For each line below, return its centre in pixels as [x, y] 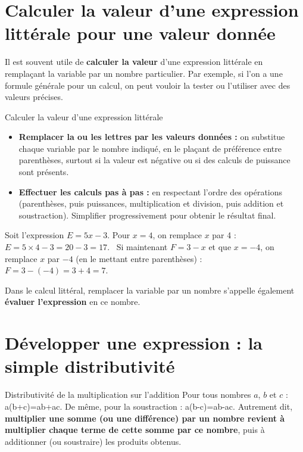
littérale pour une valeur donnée [140, 33]
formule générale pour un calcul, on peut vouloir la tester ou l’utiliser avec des [148, 85]
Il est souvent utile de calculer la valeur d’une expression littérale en [134, 62]
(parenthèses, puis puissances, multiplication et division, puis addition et [151, 203]
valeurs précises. [34, 97]
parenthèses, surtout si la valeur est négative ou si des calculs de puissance [154, 160]
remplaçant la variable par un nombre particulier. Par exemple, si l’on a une [144, 73]
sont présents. [44, 172]
